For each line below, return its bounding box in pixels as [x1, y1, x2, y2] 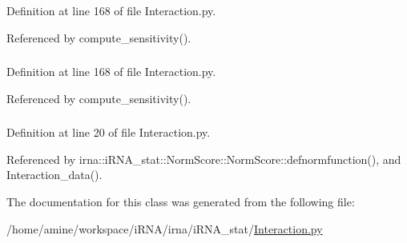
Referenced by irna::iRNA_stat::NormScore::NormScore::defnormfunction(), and [6, 150, 401, 167]
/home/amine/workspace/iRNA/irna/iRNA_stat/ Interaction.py [6, 220, 323, 237]
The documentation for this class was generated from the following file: [6, 193, 355, 209]
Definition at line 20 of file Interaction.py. [6, 124, 211, 141]
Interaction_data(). [6, 166, 103, 183]
